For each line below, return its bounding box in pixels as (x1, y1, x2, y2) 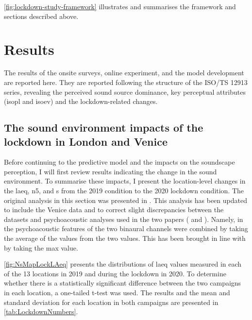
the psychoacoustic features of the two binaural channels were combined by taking (4, 223, 248, 234)
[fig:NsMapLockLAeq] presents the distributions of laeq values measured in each (4, 259, 242, 269)
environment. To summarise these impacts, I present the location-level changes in (4, 176, 246, 186)
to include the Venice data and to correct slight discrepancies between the (4, 204, 224, 215)
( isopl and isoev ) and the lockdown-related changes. (4, 96, 158, 106)
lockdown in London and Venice (4, 134, 168, 149)
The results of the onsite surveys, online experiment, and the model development (4, 67, 244, 78)
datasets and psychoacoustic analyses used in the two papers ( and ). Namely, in (4, 214, 243, 224)
